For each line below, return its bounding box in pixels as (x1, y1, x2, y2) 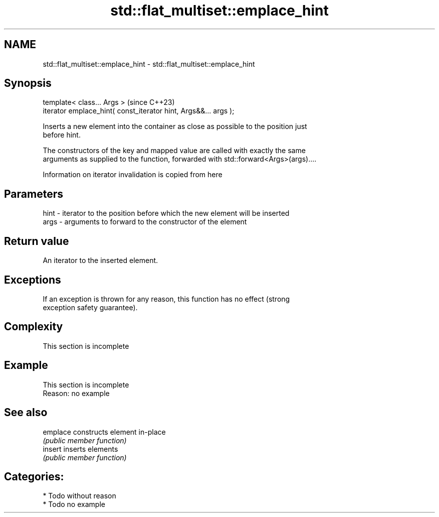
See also (4, 406, 48, 419)
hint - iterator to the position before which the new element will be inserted (43, 209, 290, 218)
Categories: (4, 470, 64, 483)
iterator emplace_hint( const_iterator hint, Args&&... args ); (43, 106, 235, 115)
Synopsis (4, 77, 52, 90)
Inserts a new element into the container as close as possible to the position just (43, 122, 307, 131)
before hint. (43, 131, 81, 140)
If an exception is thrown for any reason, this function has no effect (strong (43, 294, 290, 303)
